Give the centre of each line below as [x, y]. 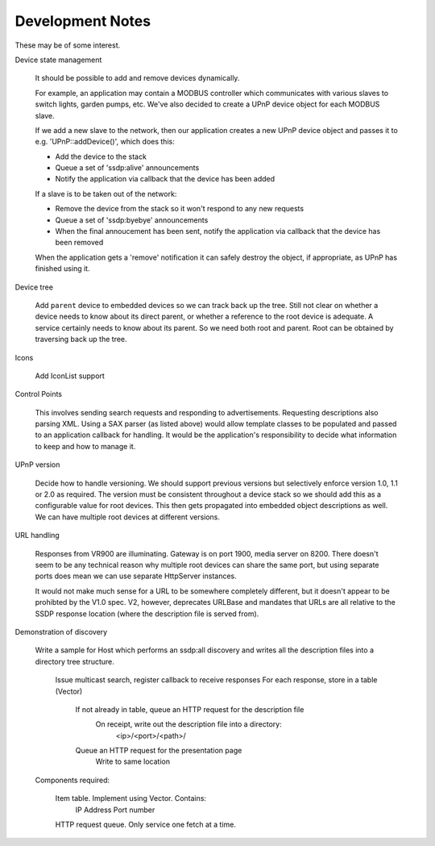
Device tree [34, 287]
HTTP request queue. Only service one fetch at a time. [146, 825]
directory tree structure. [75, 661]
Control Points [38, 394]
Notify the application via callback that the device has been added [165, 179]
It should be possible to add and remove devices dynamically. [137, 78]
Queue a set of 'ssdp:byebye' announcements [132, 220]
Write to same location [133, 761]
